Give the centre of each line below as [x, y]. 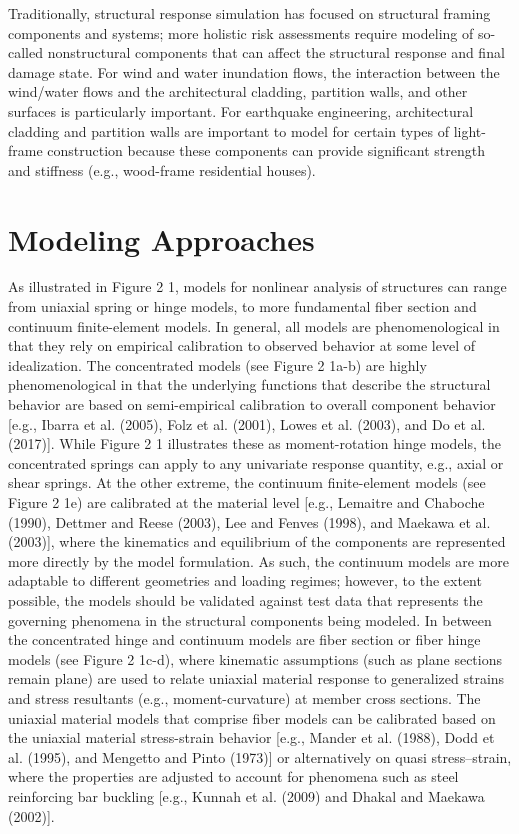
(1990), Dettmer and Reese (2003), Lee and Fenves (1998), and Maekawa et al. [249, 521]
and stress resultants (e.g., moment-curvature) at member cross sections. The [244, 697]
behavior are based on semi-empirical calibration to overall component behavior [252, 404]
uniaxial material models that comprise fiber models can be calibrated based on [252, 717]
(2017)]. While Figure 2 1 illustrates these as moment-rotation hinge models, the [255, 443]
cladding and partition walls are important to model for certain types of [228, 130]
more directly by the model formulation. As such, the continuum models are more [258, 560]
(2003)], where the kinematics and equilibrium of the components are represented [257, 541]
